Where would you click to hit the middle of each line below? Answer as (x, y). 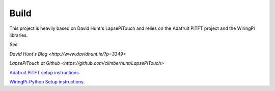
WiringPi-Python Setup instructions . (47, 81)
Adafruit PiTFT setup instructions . (45, 72)
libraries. (19, 35)
